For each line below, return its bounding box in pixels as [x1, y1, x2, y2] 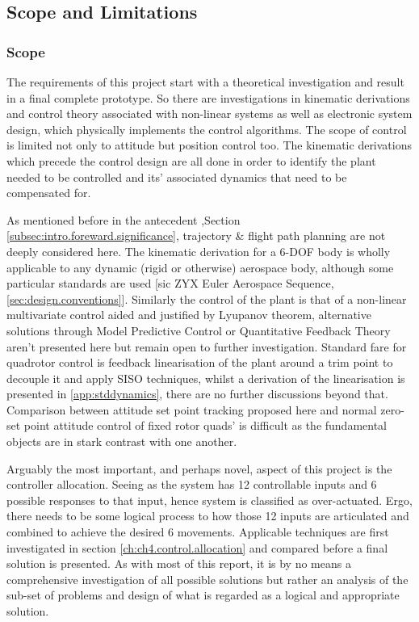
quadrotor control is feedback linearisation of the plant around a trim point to [6, 354, 393, 371]
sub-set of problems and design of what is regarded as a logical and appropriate [6, 586, 400, 603]
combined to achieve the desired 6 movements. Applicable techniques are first [6, 523, 389, 540]
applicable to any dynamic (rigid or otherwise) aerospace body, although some [6, 258, 394, 275]
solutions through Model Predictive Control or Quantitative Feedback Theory [6, 322, 391, 338]
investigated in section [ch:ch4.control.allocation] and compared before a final [6, 539, 388, 556]
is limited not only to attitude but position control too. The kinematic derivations [6, 137, 413, 153]
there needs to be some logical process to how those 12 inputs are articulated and [6, 507, 409, 524]
